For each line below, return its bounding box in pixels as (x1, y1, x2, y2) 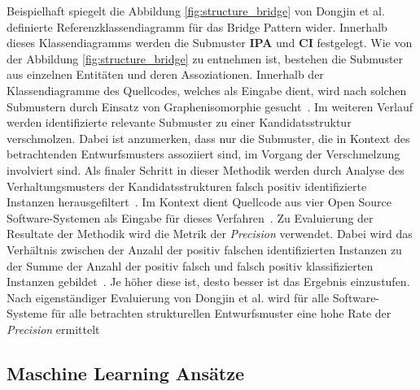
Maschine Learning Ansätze (7, 360, 244, 385)
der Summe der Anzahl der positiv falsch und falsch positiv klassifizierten (7, 257, 374, 274)
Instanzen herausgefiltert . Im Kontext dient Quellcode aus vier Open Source (7, 193, 392, 210)
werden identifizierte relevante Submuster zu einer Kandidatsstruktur (7, 114, 352, 131)
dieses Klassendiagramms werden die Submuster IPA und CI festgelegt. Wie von (7, 34, 413, 51)
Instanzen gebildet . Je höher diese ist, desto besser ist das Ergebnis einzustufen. (7, 273, 410, 290)
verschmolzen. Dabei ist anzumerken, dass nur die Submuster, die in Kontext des (7, 129, 410, 146)
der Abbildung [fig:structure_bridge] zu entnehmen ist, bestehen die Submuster (7, 50, 404, 67)
